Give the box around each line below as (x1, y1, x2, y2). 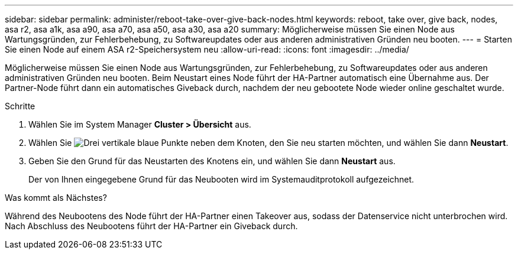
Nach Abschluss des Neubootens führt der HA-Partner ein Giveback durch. (5, 221, 298, 231)
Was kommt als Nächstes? (5, 193, 107, 203)
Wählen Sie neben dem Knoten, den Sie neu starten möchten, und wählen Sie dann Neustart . (28, 138, 509, 148)
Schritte (5, 101, 35, 111)
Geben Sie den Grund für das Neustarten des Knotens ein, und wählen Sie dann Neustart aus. (28, 156, 396, 166)
